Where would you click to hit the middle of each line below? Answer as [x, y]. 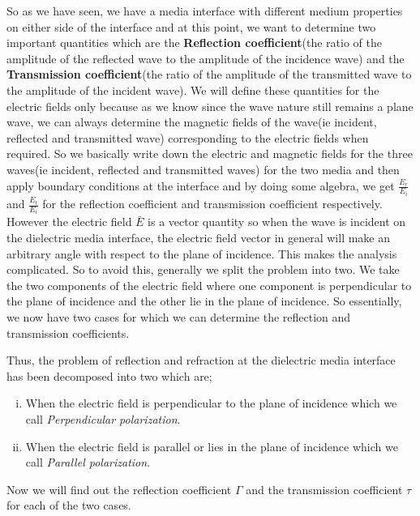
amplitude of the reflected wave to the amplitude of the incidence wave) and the [206, 58]
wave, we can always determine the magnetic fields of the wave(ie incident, [192, 122]
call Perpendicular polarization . [103, 419]
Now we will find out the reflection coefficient [119, 489]
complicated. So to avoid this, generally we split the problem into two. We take [203, 269]
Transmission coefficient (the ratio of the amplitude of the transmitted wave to [209, 74]
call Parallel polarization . [88, 462]
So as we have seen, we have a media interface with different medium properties [205, 11]
